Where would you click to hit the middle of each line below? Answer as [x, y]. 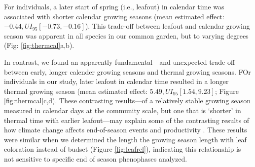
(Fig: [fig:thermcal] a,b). [39, 45]
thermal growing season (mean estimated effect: [76, 91]
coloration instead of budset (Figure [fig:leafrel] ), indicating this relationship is [123, 149]
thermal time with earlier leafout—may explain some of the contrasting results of [127, 120]
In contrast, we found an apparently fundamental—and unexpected [106, 62]
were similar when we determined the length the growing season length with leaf [125, 139]
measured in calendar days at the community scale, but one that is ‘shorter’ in [123, 110]
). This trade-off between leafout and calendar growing [167, 26]
